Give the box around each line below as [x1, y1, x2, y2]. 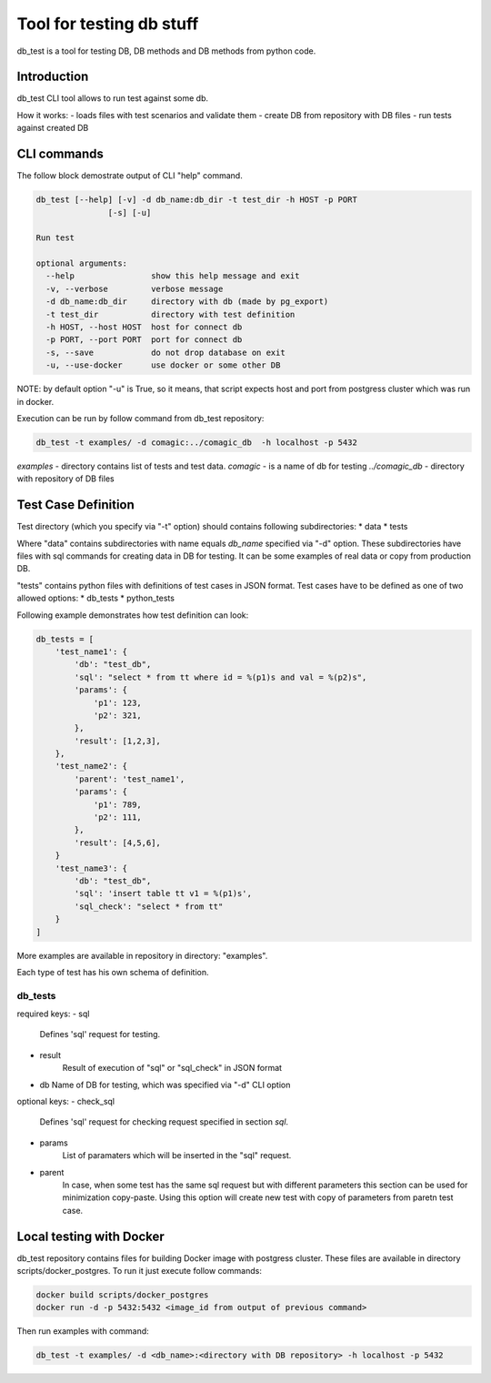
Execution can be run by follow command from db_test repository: [16, 412, 265, 423]
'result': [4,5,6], [74, 837, 161, 848]
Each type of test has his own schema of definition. [16, 966, 209, 977]
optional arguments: [35, 258, 127, 268]
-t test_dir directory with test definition [45, 309, 296, 319]
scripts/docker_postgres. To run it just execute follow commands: [16, 1266, 263, 1277]
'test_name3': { [55, 863, 127, 873]
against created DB [16, 123, 89, 134]
